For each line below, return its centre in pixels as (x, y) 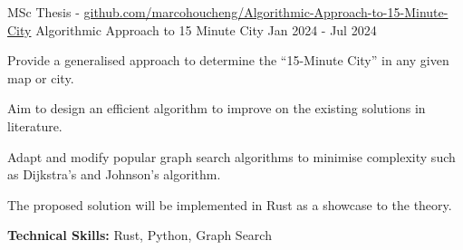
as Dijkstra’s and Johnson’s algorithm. (114, 174)
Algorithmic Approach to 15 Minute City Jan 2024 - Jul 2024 (206, 29)
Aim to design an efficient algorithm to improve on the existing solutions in (217, 108)
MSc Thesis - (43, 12)
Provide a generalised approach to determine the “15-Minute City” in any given (228, 60)
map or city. (41, 77)
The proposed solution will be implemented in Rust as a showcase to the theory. (230, 204)
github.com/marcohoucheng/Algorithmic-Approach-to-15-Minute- (266, 12)
